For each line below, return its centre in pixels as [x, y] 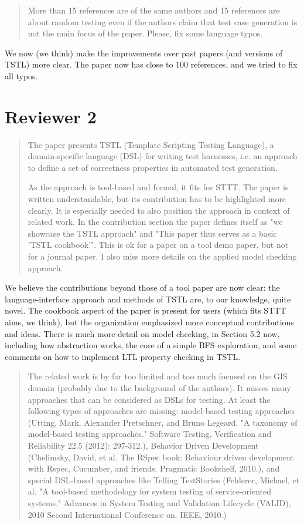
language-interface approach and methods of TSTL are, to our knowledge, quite [148, 299]
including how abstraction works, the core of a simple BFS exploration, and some [151, 345]
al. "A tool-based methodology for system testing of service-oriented [150, 491]
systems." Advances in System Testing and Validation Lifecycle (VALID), [159, 502]
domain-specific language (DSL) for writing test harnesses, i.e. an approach [163, 156]
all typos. [21, 75]
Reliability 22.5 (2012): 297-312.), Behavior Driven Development [143, 445]
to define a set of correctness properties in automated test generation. [153, 167]
